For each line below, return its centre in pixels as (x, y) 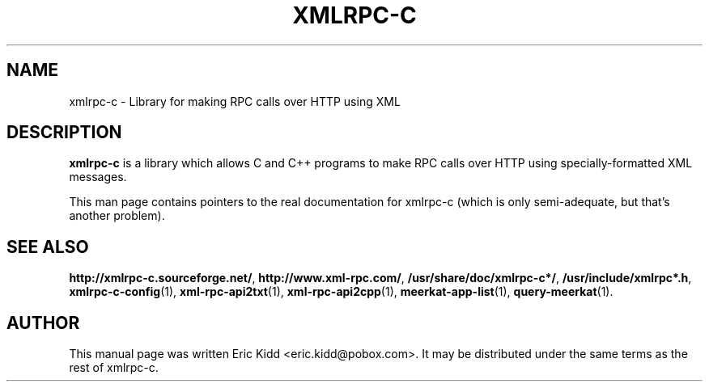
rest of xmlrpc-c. (114, 368)
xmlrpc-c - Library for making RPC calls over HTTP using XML (235, 101)
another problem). (117, 216)
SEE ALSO (48, 247)
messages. (98, 177)
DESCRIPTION (64, 133)
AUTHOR (43, 323)
